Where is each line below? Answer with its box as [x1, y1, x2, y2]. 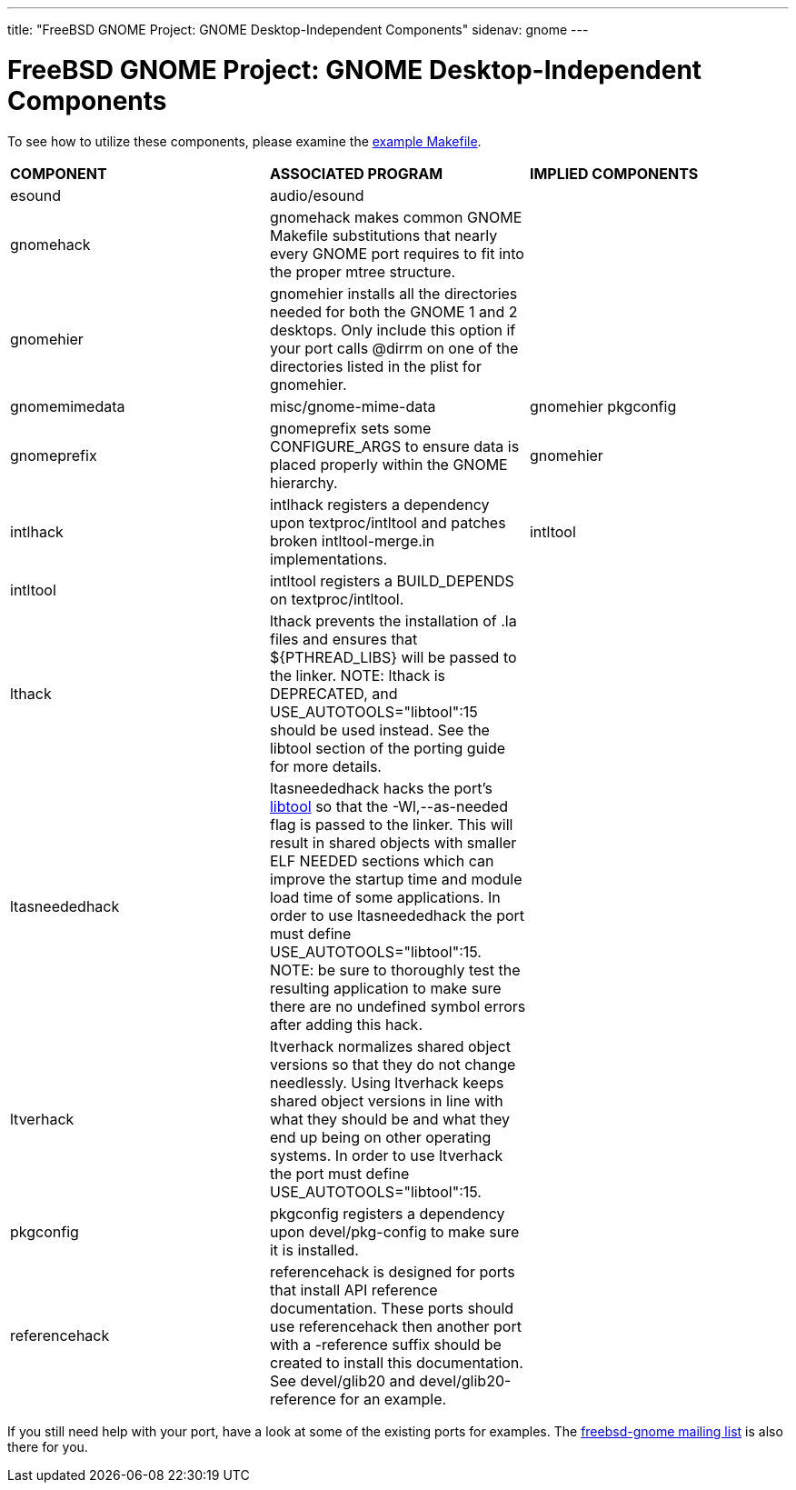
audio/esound [269, 185, 364, 205]
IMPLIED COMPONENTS [529, 164, 699, 183]
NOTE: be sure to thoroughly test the [269, 960, 521, 979]
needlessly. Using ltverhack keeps [269, 1073, 504, 1092]
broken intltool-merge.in [269, 531, 435, 550]
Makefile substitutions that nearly [269, 225, 498, 245]
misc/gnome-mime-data [269, 396, 436, 415]
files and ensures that [269, 629, 418, 648]
